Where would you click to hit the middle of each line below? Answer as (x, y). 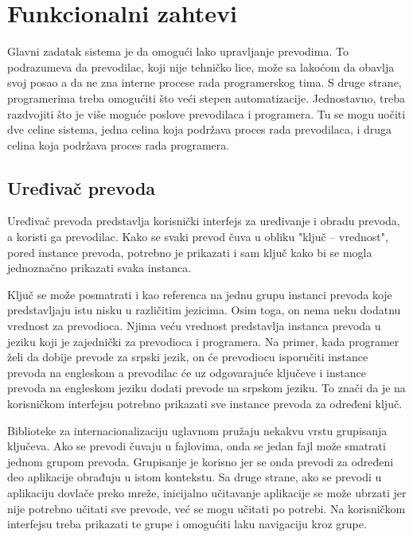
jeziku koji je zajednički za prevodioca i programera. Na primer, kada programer (203, 341)
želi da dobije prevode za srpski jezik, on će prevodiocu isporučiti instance (188, 357)
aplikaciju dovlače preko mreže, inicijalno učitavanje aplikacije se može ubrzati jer (207, 492)
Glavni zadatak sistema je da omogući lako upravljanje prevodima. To (178, 51)
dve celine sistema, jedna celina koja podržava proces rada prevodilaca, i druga (200, 129)
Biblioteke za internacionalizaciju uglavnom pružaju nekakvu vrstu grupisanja (197, 430)
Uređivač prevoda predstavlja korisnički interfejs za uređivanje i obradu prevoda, (204, 221)
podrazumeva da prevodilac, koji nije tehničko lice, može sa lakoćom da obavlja (201, 66)
